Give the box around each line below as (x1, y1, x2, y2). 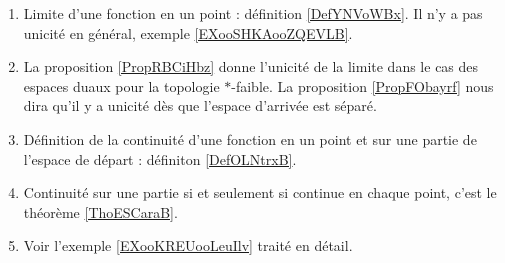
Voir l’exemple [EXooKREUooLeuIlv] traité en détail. (23, 235, 353, 256)
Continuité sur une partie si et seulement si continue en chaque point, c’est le (23, 182, 497, 203)
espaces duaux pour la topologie (23, 75, 220, 96)
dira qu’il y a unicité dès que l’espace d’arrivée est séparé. (23, 95, 377, 116)
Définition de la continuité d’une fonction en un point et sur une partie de (23, 128, 477, 149)
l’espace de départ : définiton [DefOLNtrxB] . (23, 148, 297, 169)
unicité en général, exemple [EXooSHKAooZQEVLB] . (23, 22, 353, 43)
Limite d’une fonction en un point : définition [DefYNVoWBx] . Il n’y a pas (23, 3, 483, 23)
